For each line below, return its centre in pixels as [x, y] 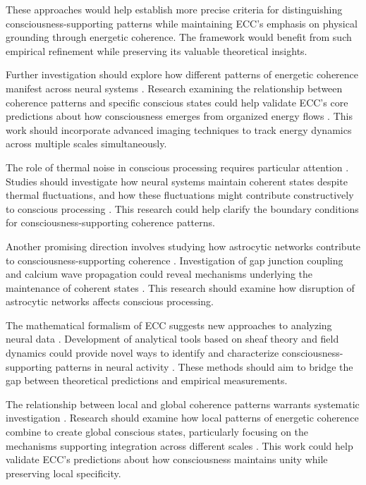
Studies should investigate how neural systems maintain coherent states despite [177, 181]
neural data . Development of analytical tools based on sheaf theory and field [172, 339]
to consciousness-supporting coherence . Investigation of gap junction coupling [175, 260]
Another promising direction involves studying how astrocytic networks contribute [183, 246]
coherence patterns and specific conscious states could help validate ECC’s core [177, 102]
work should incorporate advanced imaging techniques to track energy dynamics [179, 129]
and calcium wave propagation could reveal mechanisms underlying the [159, 274]
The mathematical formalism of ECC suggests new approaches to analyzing [169, 325]
